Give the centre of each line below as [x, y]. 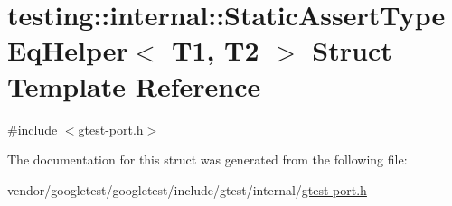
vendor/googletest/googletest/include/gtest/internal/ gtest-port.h [187, 189]
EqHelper [68, 50]
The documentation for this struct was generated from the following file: [207, 159]
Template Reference [134, 85]
